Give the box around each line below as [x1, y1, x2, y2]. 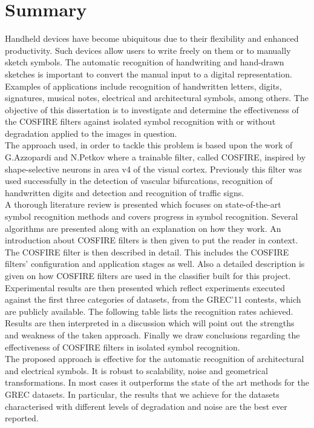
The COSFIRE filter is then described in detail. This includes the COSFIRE [5, 245, 289, 258]
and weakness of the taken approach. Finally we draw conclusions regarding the [5, 328, 300, 341]
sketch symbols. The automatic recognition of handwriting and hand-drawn [5, 56, 284, 68]
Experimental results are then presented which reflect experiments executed [5, 281, 286, 294]
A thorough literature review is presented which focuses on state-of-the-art [5, 198, 281, 211]
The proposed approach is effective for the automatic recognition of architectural [5, 352, 304, 365]
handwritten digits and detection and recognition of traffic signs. [5, 186, 244, 199]
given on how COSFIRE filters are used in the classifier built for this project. [5, 269, 291, 281]
